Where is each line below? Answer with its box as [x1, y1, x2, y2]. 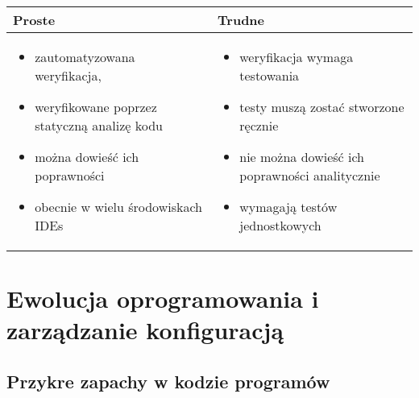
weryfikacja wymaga [239, 48, 354, 66]
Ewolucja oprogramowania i [6, 282, 319, 315]
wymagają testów [239, 197, 338, 216]
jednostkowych [239, 216, 322, 234]
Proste [13, 10, 56, 29]
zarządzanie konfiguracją [6, 313, 284, 346]
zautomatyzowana [35, 48, 135, 66]
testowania [239, 66, 300, 85]
